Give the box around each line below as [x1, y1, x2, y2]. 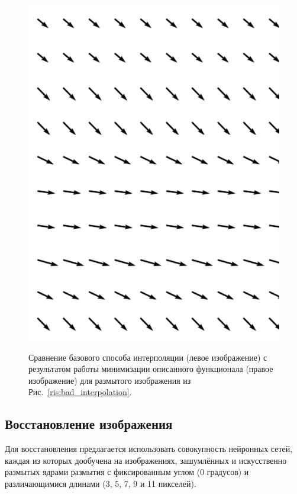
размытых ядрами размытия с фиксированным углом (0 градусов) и [5, 466, 249, 478]
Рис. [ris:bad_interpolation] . [28, 386, 132, 398]
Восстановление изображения [5, 415, 173, 433]
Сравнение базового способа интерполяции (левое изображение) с [28, 351, 267, 363]
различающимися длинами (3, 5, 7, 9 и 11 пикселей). [5, 477, 196, 490]
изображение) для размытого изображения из [28, 374, 191, 386]
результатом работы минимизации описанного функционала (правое [28, 363, 273, 375]
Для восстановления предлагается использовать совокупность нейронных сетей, [5, 442, 293, 455]
